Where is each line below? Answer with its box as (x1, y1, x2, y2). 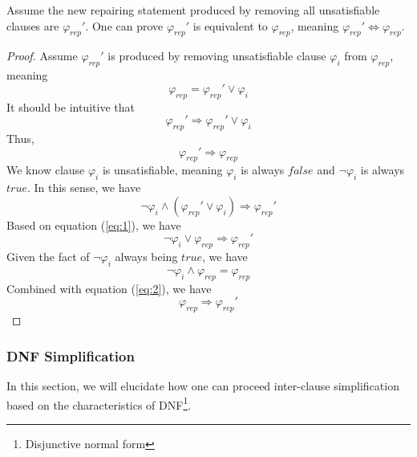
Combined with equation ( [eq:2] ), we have (6, 280, 212, 296)
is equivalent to (192, 17, 268, 34)
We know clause (6, 161, 85, 178)
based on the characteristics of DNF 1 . (6, 394, 192, 413)
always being (115, 248, 178, 265)
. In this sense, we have (26, 179, 141, 196)
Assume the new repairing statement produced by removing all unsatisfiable (6, 2, 380, 18)
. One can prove (85, 17, 164, 34)
